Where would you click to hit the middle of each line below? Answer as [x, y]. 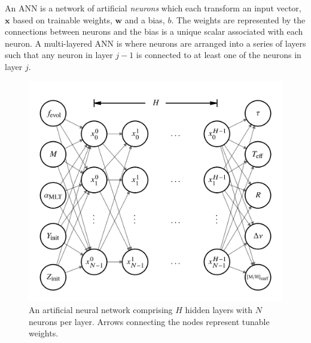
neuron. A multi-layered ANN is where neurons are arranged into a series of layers [155, 43]
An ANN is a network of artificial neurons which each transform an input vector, [153, 8]
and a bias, [145, 19]
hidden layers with [219, 310]
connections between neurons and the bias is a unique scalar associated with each [154, 31]
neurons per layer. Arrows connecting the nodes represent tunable [149, 321]
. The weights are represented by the [238, 19]
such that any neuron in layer [59, 55]
